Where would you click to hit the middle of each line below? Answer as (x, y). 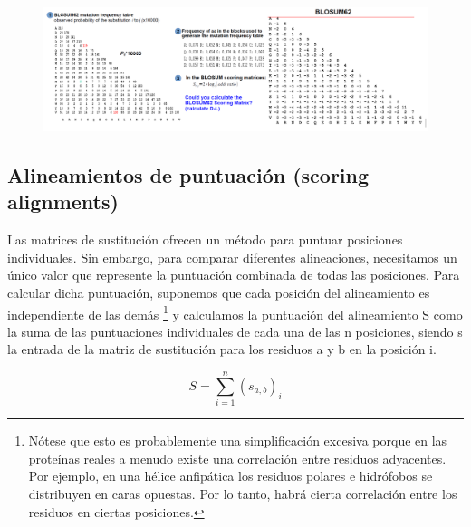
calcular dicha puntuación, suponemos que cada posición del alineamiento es (219, 293)
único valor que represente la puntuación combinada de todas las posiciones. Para (234, 275)
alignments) (63, 201)
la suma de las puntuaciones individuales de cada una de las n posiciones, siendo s (235, 331)
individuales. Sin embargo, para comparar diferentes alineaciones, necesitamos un (232, 257)
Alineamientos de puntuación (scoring (188, 175)
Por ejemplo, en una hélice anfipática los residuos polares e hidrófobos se (231, 476)
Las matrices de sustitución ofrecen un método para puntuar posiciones (205, 240)
